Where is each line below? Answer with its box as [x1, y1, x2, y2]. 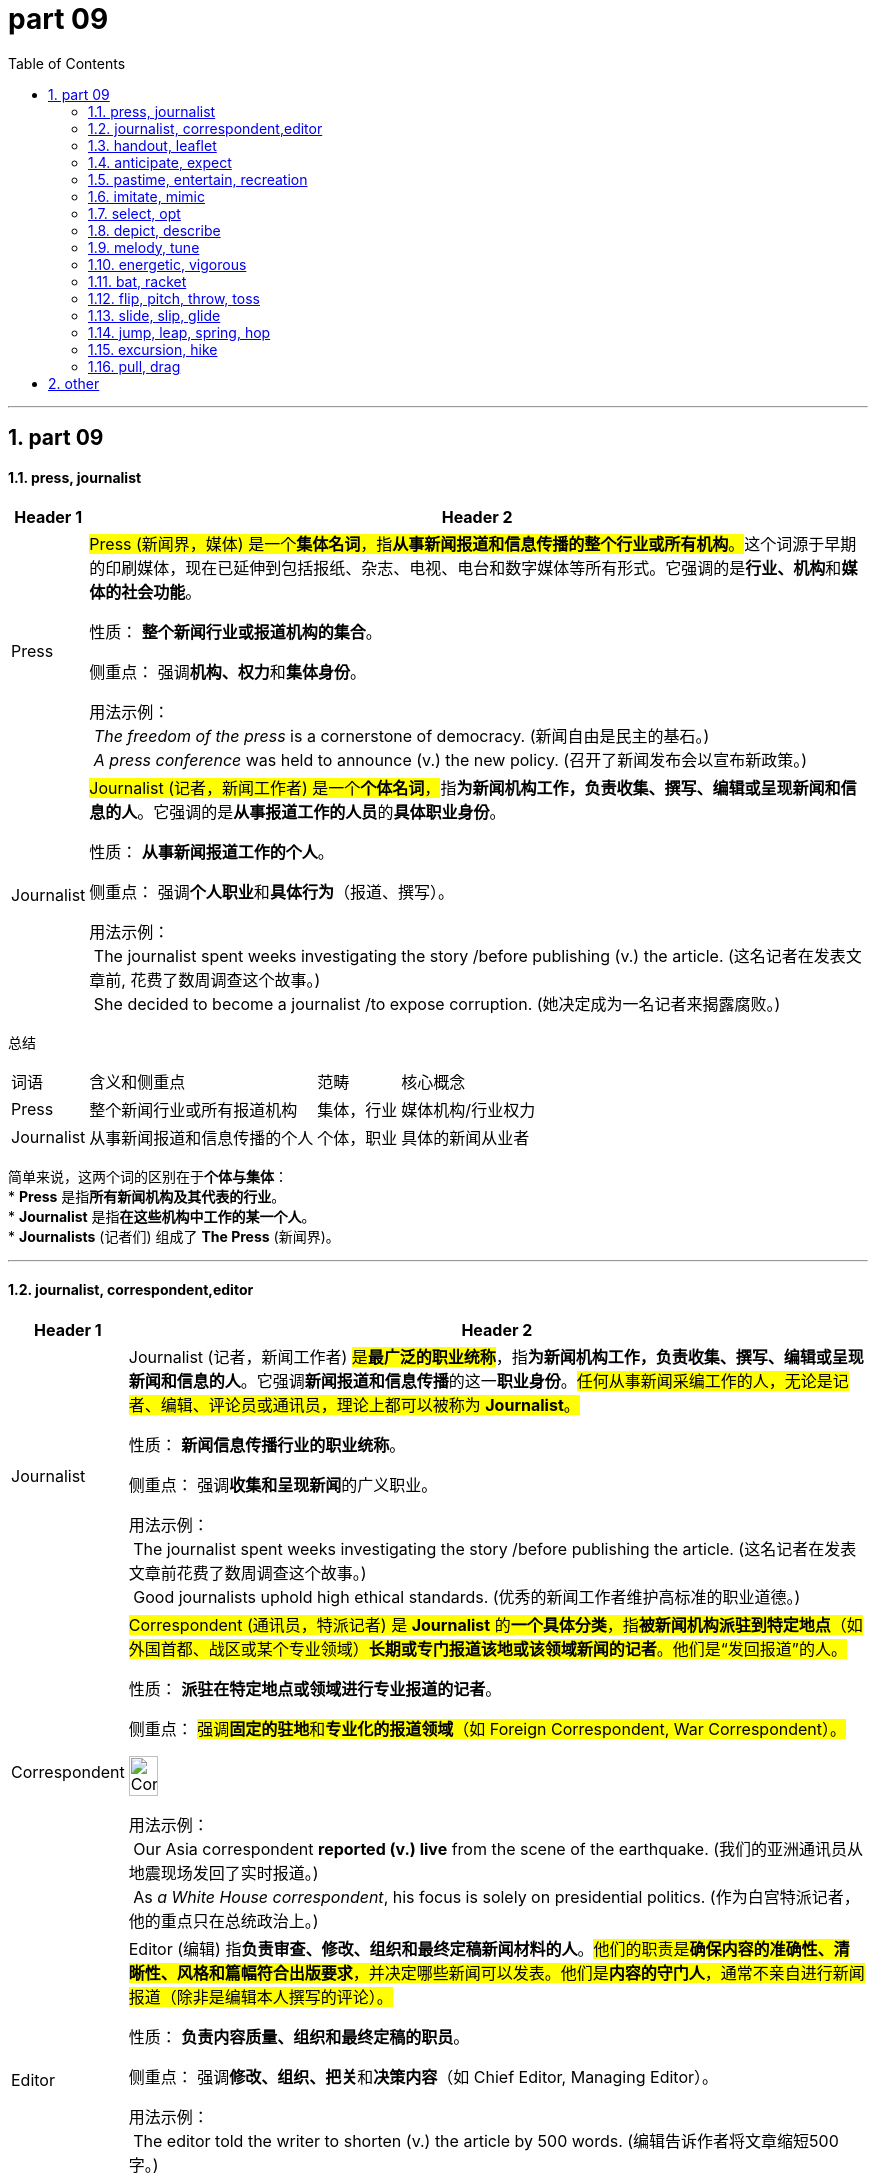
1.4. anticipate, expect [88, 153, 232, 171]
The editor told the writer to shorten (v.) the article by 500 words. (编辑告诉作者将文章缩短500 [133, 2130, 839, 2151]
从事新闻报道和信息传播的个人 [89, 1128, 314, 1149]
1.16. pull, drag [88, 357, 181, 375]
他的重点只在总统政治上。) [128, 1910, 319, 1931]
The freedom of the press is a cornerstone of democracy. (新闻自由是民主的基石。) [93, 726, 710, 747]
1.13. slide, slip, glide [88, 306, 221, 324]
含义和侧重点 [89, 1072, 186, 1093]
